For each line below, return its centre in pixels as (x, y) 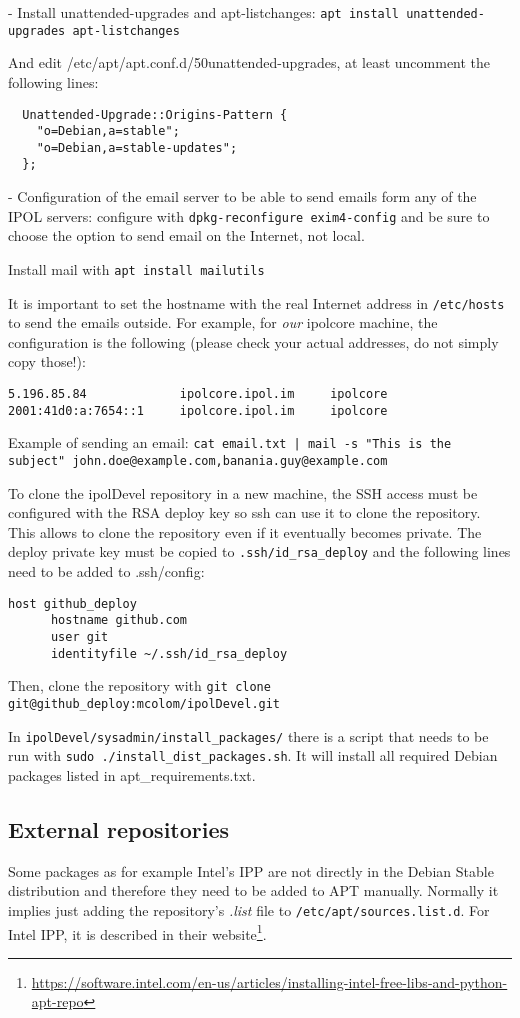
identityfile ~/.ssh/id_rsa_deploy (169, 653)
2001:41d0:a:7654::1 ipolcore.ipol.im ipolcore (198, 410)
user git (79, 637)
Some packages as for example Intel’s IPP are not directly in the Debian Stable (251, 870)
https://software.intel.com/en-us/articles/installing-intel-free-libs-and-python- (269, 981)
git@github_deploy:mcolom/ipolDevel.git (144, 704)
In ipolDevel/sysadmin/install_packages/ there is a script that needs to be (248, 735)
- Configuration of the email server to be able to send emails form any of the (242, 196)
